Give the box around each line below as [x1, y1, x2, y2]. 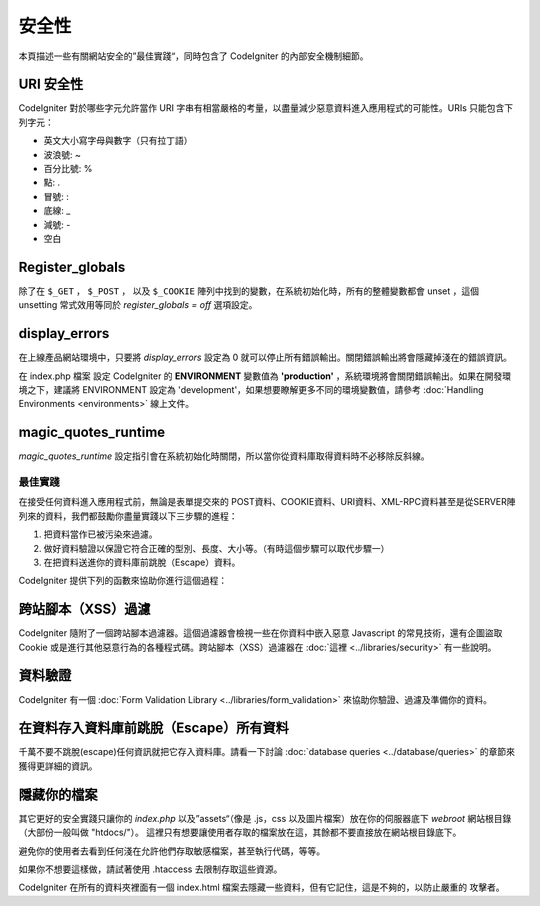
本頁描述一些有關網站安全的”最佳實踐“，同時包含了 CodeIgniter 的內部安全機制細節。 [18, 50, 369, 62]
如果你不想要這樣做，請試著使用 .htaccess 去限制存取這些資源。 [18, 863, 283, 875]
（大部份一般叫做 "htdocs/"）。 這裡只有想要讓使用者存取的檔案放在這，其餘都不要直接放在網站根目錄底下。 [18, 826, 462, 839]
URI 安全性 [18, 76, 84, 93]
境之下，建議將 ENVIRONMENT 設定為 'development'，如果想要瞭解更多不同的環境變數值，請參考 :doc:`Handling [18, 383, 484, 395]
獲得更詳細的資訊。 [18, 760, 98, 772]
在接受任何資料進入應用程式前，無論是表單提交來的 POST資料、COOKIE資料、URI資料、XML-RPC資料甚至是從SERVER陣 [18, 496, 516, 508]
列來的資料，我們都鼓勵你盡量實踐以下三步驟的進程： [18, 510, 238, 522]
